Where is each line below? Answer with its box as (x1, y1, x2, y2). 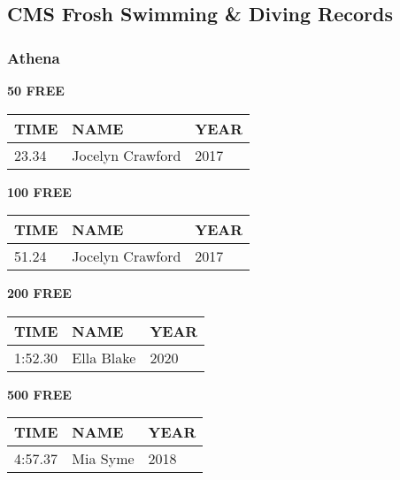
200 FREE (7, 284, 72, 302)
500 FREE (7, 385, 72, 403)
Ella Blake (72, 347, 136, 368)
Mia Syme (72, 448, 135, 469)
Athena (7, 46, 60, 68)
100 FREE (7, 182, 72, 201)
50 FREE (7, 81, 65, 99)
